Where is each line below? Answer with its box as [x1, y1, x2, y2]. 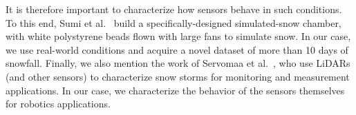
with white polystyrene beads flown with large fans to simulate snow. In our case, [6, 29, 351, 43]
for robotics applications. [6, 96, 111, 111]
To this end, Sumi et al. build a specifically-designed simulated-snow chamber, [6, 15, 341, 30]
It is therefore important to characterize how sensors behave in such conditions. [6, 2, 342, 16]
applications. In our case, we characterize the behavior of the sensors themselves [6, 83, 345, 97]
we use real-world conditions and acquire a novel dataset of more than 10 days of [6, 42, 348, 56]
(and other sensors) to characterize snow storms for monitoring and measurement [6, 69, 350, 83]
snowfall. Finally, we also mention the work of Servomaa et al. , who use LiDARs [6, 56, 350, 70]
